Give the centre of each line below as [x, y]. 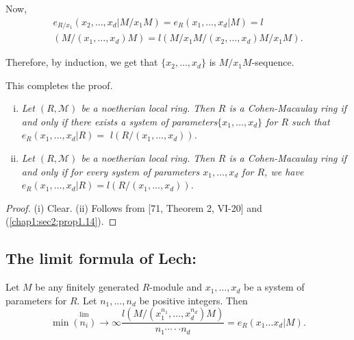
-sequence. [273, 62]
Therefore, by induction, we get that [82, 62]
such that [311, 121]
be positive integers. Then [193, 300]
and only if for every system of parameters [111, 171]
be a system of [274, 287]
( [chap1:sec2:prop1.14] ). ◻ [61, 221]
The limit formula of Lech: [101, 258]
